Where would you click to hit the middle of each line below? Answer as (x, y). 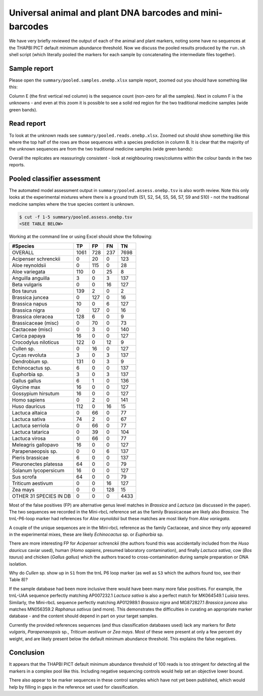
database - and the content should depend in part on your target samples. (83, 616)
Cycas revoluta (29, 355)
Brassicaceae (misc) (35, 323)
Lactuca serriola (30, 425)
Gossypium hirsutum (36, 393)
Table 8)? (18, 580)
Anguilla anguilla (31, 278)
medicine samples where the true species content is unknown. (72, 204)
